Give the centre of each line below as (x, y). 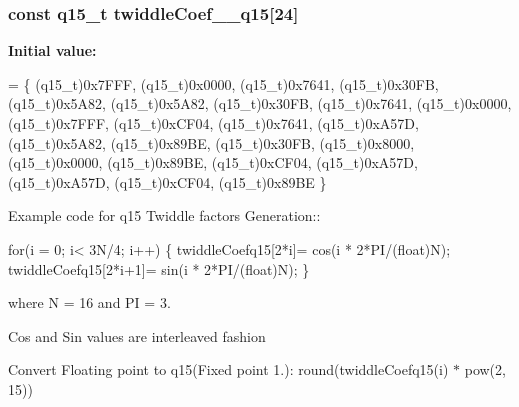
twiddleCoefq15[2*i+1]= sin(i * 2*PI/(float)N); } (159, 268)
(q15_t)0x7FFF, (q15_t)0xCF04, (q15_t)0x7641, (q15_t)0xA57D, (213, 123)
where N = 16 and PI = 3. (89, 302)
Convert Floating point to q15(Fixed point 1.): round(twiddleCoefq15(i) (228, 369)
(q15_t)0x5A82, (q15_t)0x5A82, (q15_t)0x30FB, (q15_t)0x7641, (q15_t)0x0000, (260, 103)
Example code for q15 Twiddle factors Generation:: (164, 215)
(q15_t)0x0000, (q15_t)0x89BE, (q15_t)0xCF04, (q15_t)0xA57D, (213, 162)
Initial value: (52, 50)
